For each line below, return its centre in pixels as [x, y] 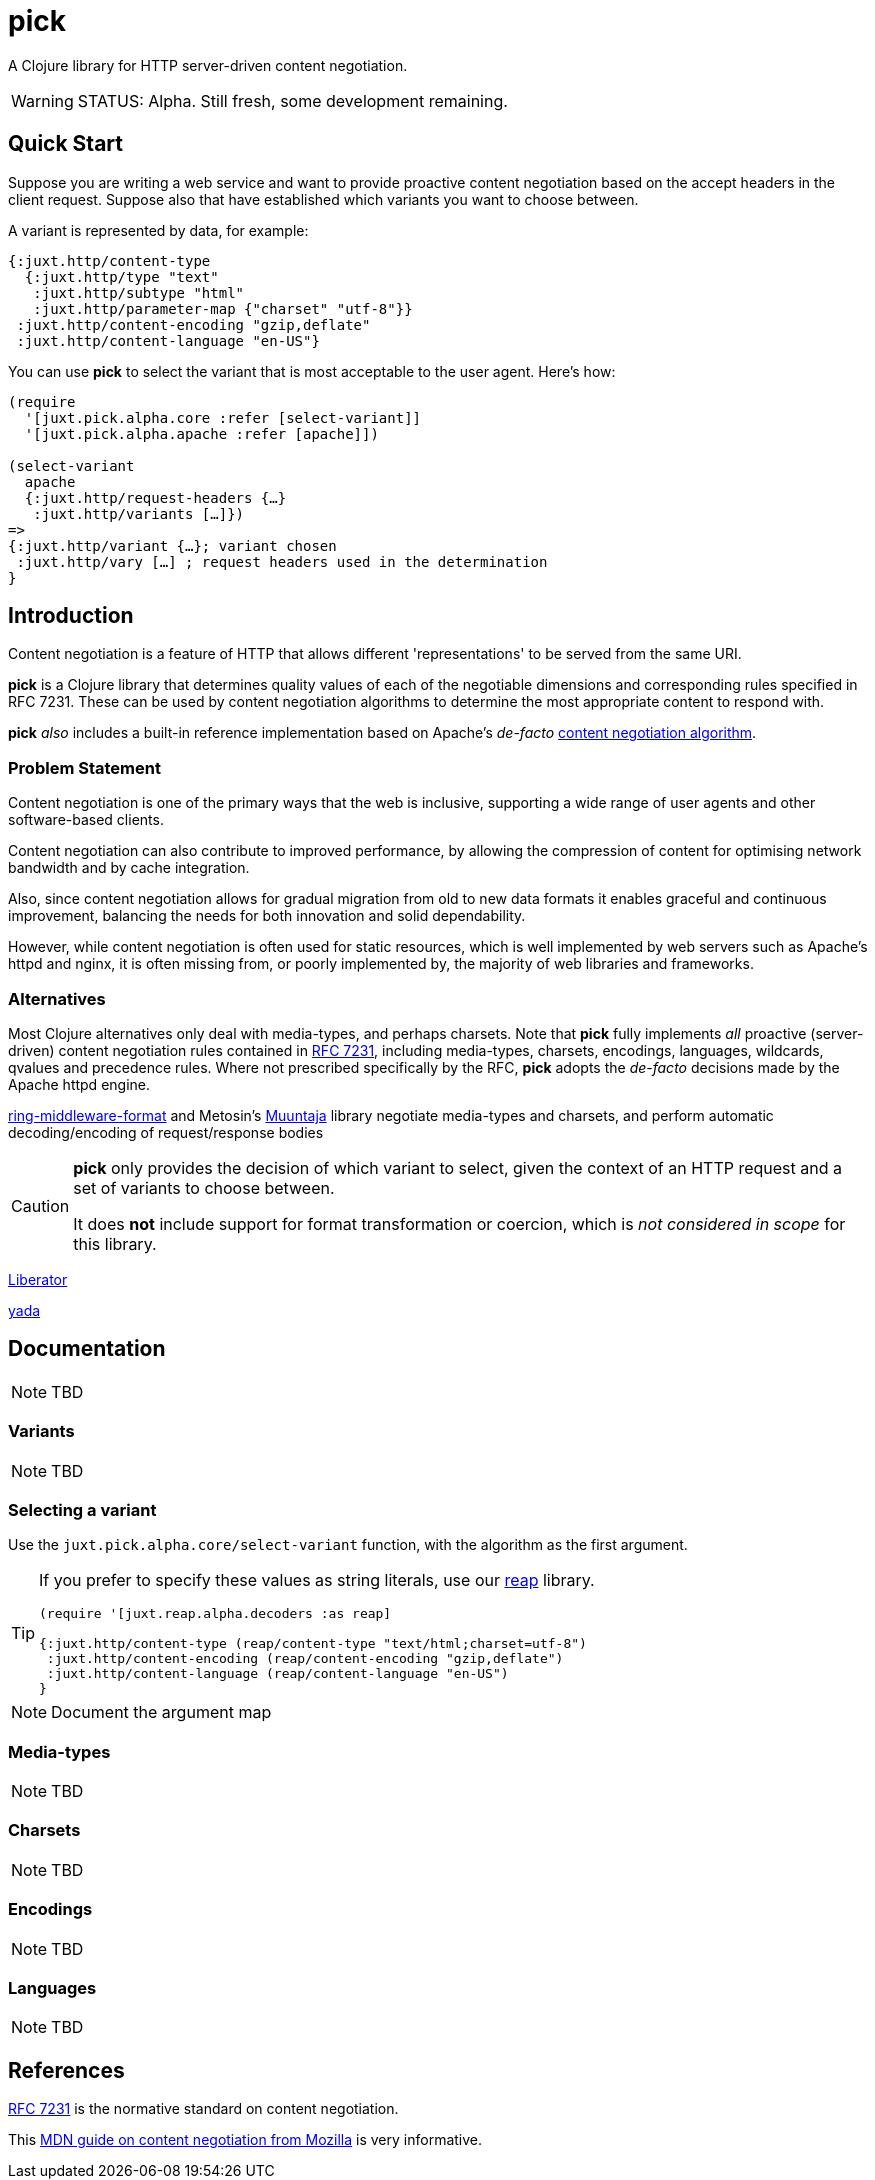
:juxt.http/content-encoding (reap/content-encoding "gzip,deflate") [305, 1659]
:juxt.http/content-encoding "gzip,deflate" [193, 324]
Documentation [87, 1349]
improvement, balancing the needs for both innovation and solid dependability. [267, 916]
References [66, 2070]
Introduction [71, 616]
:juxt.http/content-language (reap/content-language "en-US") [277, 1674]
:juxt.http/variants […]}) [139, 513]
